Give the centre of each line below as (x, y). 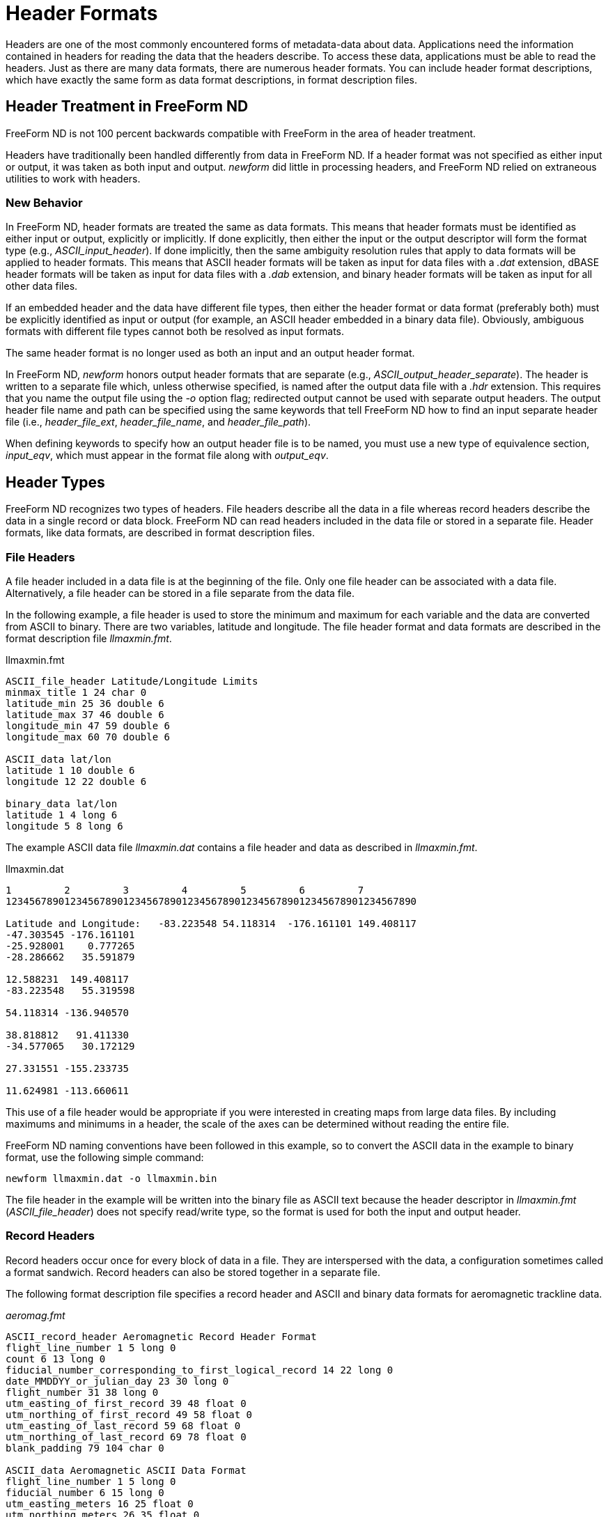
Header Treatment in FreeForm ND (127, 107)
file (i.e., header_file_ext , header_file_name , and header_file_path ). (158, 422)
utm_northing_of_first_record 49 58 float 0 (129, 1414)
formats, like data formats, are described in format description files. (160, 533)
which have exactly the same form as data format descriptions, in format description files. (211, 79)
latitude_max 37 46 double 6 (85, 714)
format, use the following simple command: (105, 1157)
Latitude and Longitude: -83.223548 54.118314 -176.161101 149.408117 (211, 923)
